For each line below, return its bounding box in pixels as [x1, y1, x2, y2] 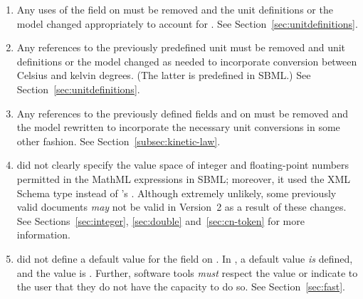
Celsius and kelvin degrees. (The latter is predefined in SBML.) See [16, 68, 311, 83]
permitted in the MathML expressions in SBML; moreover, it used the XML [16, 171, 351, 186]
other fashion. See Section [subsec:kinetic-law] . [16, 133, 221, 148]
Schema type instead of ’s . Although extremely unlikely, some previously [16, 185, 337, 200]
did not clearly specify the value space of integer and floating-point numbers [16, 157, 349, 172]
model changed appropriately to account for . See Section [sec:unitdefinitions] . [16, 16, 358, 31]
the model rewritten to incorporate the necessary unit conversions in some [16, 120, 340, 135]
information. [16, 227, 70, 242]
